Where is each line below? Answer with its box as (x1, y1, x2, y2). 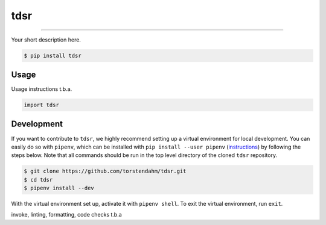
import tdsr (24, 102, 60, 108)
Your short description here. (11, 36, 81, 43)
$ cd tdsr (24, 176, 53, 183)
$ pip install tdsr (24, 52, 81, 59)
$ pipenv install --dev (24, 185, 95, 192)
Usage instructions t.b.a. (11, 85, 72, 93)
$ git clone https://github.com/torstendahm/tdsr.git (24, 168, 187, 174)
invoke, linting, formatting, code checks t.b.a (11, 211, 122, 218)
